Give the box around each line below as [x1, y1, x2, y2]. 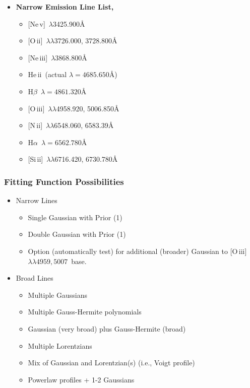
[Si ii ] [28, 154, 43, 164]
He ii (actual [28, 69, 67, 80]
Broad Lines [16, 273, 53, 283]
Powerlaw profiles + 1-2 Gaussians [28, 374, 135, 384]
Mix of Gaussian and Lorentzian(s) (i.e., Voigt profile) [28, 357, 195, 368]
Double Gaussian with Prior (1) [28, 229, 126, 239]
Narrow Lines [16, 195, 57, 206]
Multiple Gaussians [28, 289, 87, 300]
